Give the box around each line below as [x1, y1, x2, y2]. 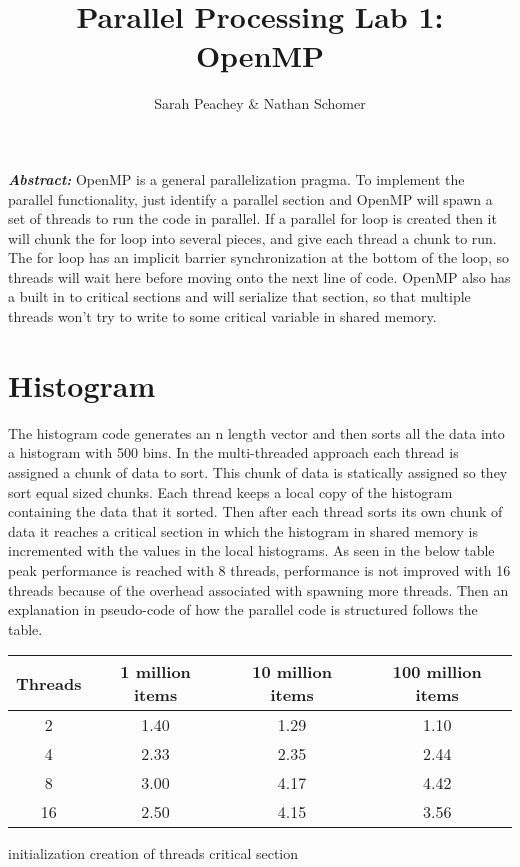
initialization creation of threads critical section [8, 843, 299, 864]
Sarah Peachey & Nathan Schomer [154, 93, 366, 114]
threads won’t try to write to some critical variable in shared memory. [8, 306, 437, 327]
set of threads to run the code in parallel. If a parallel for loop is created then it [8, 208, 497, 229]
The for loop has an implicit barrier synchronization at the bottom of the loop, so [8, 247, 509, 268]
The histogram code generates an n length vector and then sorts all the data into [8, 422, 505, 443]
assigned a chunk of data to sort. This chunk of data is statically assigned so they [8, 461, 508, 482]
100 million [392, 660, 482, 684]
